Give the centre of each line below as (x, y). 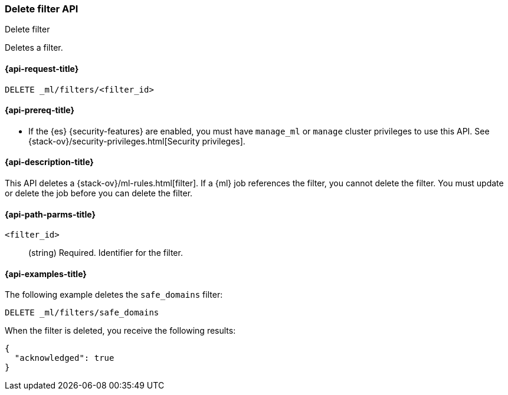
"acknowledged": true (64, 358)
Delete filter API (42, 9)
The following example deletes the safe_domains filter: (114, 295)
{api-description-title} (49, 162)
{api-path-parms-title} (50, 214)
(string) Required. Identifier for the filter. (106, 253)
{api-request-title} (42, 68)
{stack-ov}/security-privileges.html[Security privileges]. (137, 141)
